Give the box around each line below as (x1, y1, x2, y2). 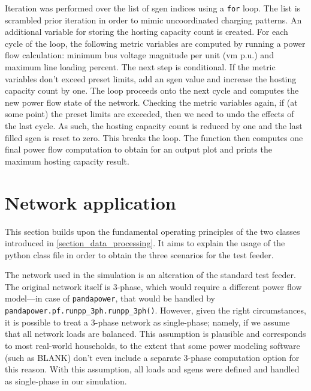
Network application (5, 190, 176, 214)
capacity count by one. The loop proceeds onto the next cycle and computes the (5, 84, 299, 97)
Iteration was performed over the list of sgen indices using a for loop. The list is (5, 2, 301, 14)
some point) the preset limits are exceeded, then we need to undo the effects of (5, 108, 294, 120)
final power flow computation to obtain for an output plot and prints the (5, 143, 272, 156)
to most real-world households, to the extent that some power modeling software (5, 339, 300, 351)
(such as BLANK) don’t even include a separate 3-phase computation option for (5, 351, 300, 363)
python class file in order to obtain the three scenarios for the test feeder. (5, 248, 274, 261)
